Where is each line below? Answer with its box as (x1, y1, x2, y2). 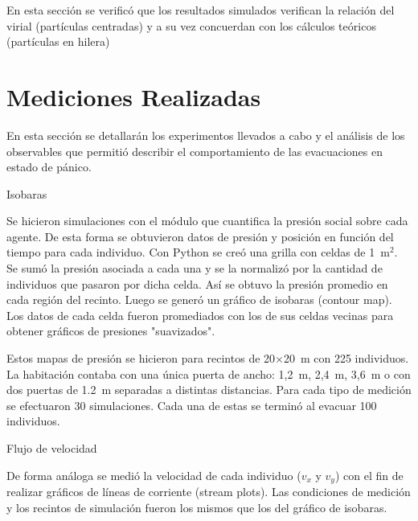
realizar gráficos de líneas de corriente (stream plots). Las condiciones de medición (6, 483, 411, 500)
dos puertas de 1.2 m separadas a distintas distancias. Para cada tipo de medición (6, 381, 412, 398)
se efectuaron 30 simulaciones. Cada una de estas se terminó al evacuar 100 (6, 396, 377, 413)
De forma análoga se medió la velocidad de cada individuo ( (6, 466, 301, 483)
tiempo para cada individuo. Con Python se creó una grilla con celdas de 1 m (6, 244, 390, 260)
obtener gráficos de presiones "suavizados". (6, 322, 215, 339)
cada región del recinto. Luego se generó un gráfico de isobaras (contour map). (6, 291, 392, 308)
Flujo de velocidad (6, 440, 97, 456)
